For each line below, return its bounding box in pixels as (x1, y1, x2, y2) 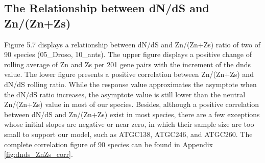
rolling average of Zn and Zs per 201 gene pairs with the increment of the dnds (4, 59, 251, 69)
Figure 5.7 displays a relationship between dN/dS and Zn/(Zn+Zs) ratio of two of (4, 39, 260, 49)
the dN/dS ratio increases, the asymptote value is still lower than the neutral (4, 89, 246, 99)
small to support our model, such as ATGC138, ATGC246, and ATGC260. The (4, 128, 253, 139)
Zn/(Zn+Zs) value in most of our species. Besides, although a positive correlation (4, 99, 259, 110)
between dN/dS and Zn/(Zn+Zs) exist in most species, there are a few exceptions (4, 108, 260, 119)
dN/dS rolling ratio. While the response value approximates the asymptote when (4, 78, 257, 89)
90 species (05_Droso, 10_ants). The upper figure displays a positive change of (4, 49, 252, 60)
